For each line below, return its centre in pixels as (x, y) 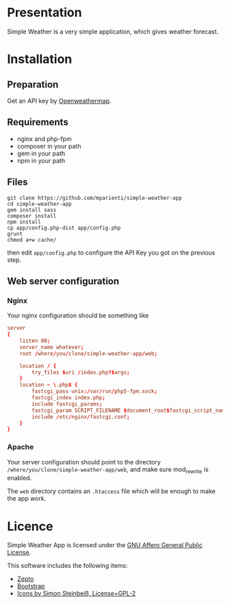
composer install (32, 216)
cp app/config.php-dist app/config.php (64, 228)
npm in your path (41, 160)
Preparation (33, 84)
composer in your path (49, 146)
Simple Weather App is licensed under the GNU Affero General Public (105, 545)
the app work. (27, 499)
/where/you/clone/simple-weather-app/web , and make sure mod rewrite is (108, 470)
